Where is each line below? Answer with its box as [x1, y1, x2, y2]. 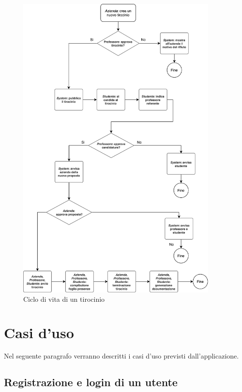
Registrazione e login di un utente [4, 375, 178, 390]
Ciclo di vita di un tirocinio [23, 294, 105, 304]
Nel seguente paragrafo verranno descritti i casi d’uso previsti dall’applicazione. [4, 351, 239, 361]
